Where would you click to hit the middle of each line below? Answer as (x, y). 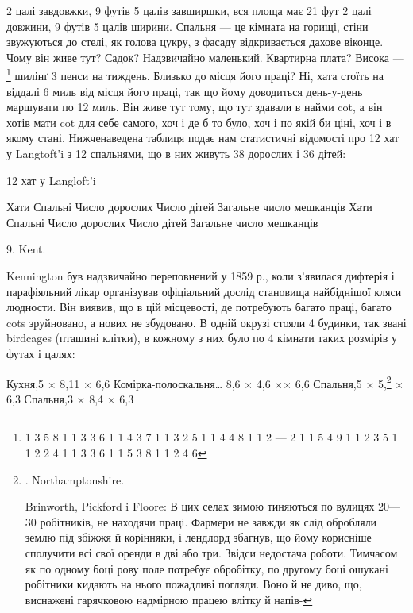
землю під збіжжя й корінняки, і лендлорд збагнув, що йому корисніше (198, 537)
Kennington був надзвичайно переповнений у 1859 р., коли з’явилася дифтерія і (201, 275)
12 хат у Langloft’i (51, 180)
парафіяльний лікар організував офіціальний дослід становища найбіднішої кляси (204, 291)
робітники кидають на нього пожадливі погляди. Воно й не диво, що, (193, 584)
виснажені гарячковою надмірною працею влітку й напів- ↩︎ (169, 599)
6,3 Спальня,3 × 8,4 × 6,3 (70, 398)
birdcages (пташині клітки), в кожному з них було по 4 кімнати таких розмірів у (202, 338)
